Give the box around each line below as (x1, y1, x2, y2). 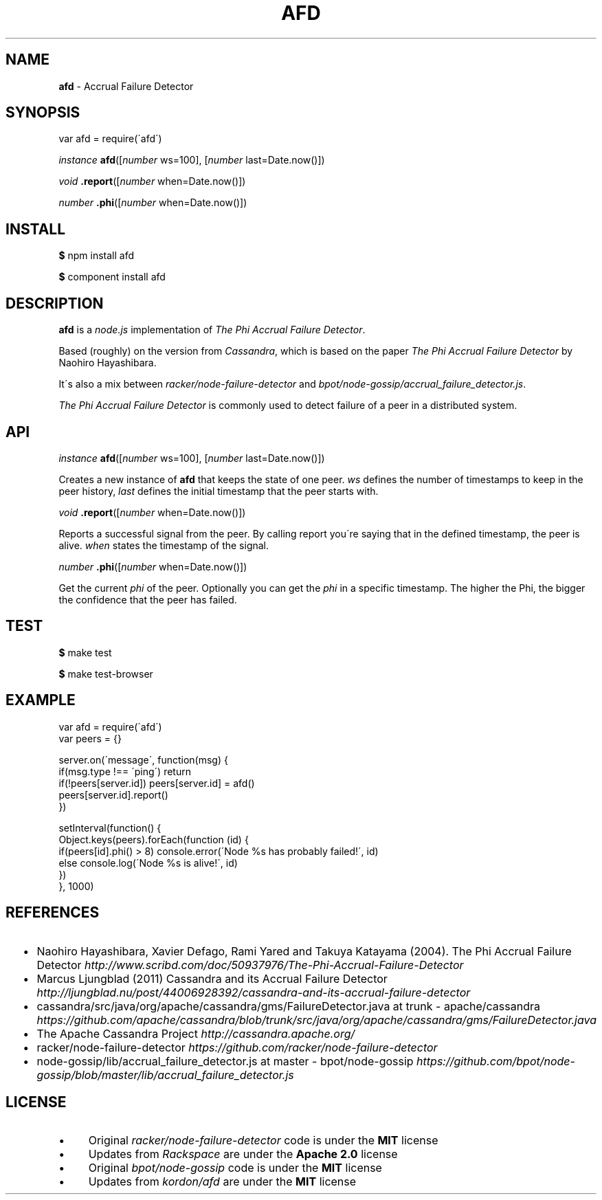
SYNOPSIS (5, 104, 80, 122)
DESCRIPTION (5, 294, 104, 312)
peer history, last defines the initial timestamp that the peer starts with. (58, 485, 379, 497)
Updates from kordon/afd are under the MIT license (88, 1175, 357, 1189)
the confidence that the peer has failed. (58, 593, 237, 605)
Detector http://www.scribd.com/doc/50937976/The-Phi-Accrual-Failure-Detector (36, 957, 464, 972)
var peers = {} (58, 732, 122, 744)
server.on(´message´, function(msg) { (58, 753, 228, 766)
